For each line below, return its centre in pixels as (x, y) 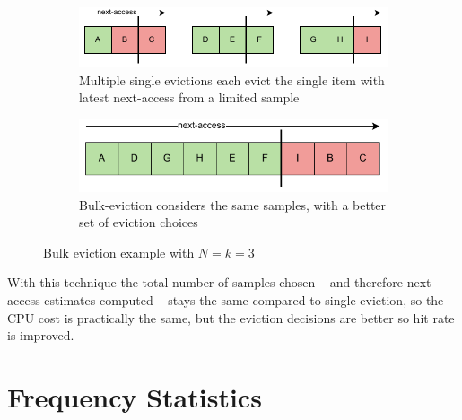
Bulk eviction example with (119, 252)
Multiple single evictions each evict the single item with (232, 79)
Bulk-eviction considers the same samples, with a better (233, 204)
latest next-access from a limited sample (189, 97)
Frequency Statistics (135, 397)
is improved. (41, 335)
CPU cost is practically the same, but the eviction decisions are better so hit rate (231, 317)
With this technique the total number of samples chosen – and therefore (205, 282)
